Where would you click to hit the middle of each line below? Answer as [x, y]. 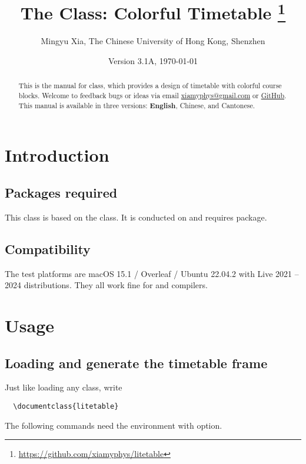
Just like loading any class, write [64, 387]
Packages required [61, 192]
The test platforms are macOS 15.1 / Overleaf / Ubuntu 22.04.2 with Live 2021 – [152, 273]
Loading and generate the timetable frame [136, 363]
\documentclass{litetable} [66, 406]
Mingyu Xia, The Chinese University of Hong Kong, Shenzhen [153, 41]
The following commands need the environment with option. [114, 425]
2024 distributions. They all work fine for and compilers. [106, 285]
